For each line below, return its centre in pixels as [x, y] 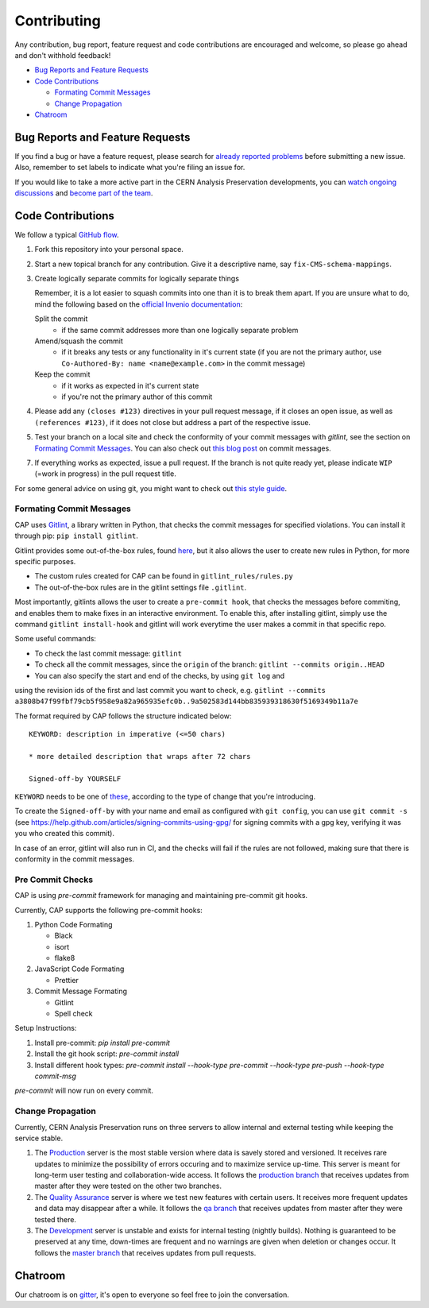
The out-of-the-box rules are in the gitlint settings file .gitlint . [141, 587]
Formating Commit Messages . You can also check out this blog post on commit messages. [183, 448]
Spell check [73, 1014]
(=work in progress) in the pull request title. [105, 474]
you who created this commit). [65, 834]
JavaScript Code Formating [79, 969]
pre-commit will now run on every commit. [84, 1091]
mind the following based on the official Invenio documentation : [139, 304]
